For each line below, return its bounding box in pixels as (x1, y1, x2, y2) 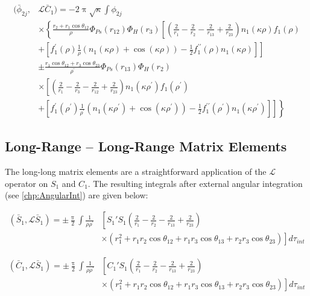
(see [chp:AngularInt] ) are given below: (5, 189, 148, 201)
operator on (5, 177, 48, 189)
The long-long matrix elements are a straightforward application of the (5, 165, 267, 178)
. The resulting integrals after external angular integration (87, 177, 303, 189)
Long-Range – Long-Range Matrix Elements (5, 137, 287, 156)
